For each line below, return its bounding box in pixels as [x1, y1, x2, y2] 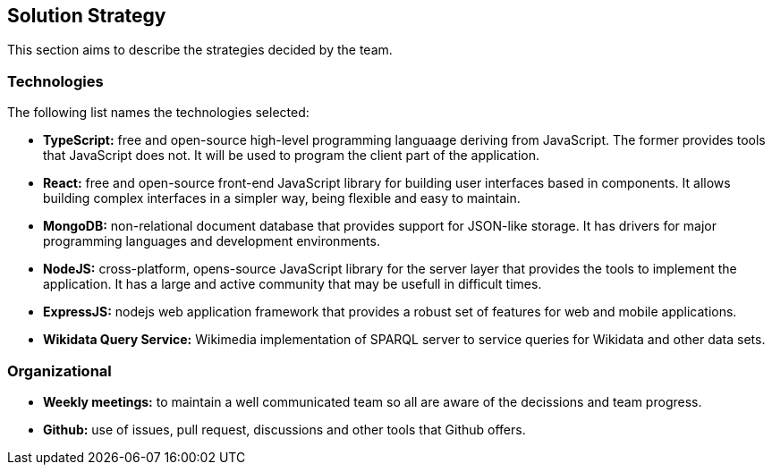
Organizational [7, 361, 112, 380]
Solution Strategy [7, 4, 166, 27]
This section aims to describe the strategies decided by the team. [7, 42, 393, 58]
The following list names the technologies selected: [7, 105, 310, 121]
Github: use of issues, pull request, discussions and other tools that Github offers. [43, 421, 526, 437]
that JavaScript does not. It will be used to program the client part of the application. [43, 147, 540, 164]
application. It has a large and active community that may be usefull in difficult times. [43, 276, 542, 292]
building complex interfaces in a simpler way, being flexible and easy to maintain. [43, 190, 521, 206]
